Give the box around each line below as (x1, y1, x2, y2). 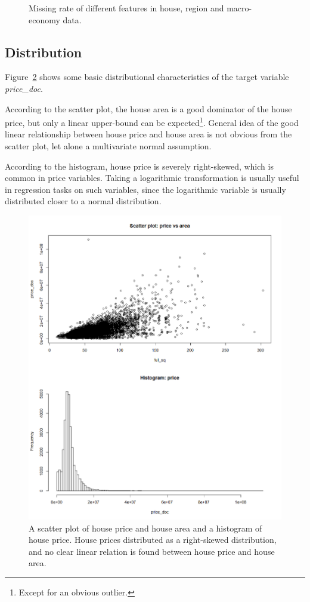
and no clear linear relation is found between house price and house (29, 545, 275, 557)
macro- (227, 2, 252, 14)
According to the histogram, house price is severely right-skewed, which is (5, 159, 274, 172)
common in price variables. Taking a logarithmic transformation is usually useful (5, 171, 299, 184)
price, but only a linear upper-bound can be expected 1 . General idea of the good (5, 115, 299, 128)
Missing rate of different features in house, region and (29, 2, 224, 14)
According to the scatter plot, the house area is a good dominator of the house (5, 102, 292, 115)
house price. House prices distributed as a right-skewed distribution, (29, 533, 277, 546)
